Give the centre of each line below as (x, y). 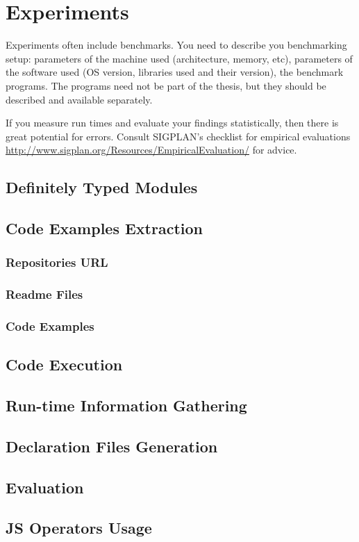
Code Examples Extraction (104, 228)
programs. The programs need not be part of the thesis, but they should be (166, 85)
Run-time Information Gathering (126, 405)
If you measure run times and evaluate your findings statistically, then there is (172, 123)
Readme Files (44, 294)
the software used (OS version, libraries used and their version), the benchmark (175, 72)
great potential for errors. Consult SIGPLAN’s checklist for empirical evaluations (178, 136)
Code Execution (64, 364)
